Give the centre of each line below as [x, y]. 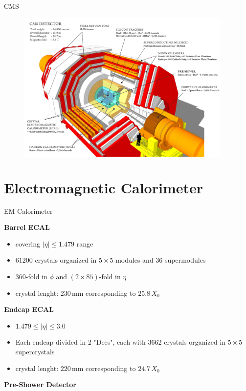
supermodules [185, 260]
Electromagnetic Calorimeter [104, 187]
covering [28, 243]
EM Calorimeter [28, 211]
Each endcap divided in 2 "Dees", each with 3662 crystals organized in [121, 342]
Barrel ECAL [27, 227]
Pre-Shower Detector [40, 384]
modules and [134, 260]
